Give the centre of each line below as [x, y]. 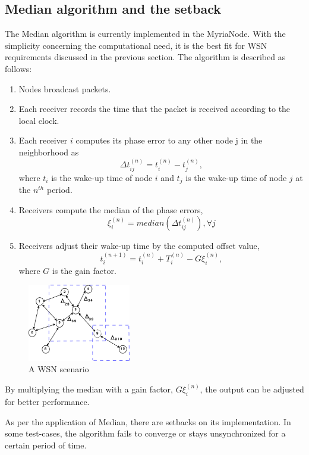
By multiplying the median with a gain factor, [89, 389]
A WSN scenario [59, 369]
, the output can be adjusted [252, 389]
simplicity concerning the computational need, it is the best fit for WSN [136, 45]
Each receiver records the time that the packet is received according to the [154, 109]
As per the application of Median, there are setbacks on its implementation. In [148, 421]
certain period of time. [46, 445]
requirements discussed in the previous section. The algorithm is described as [145, 57]
